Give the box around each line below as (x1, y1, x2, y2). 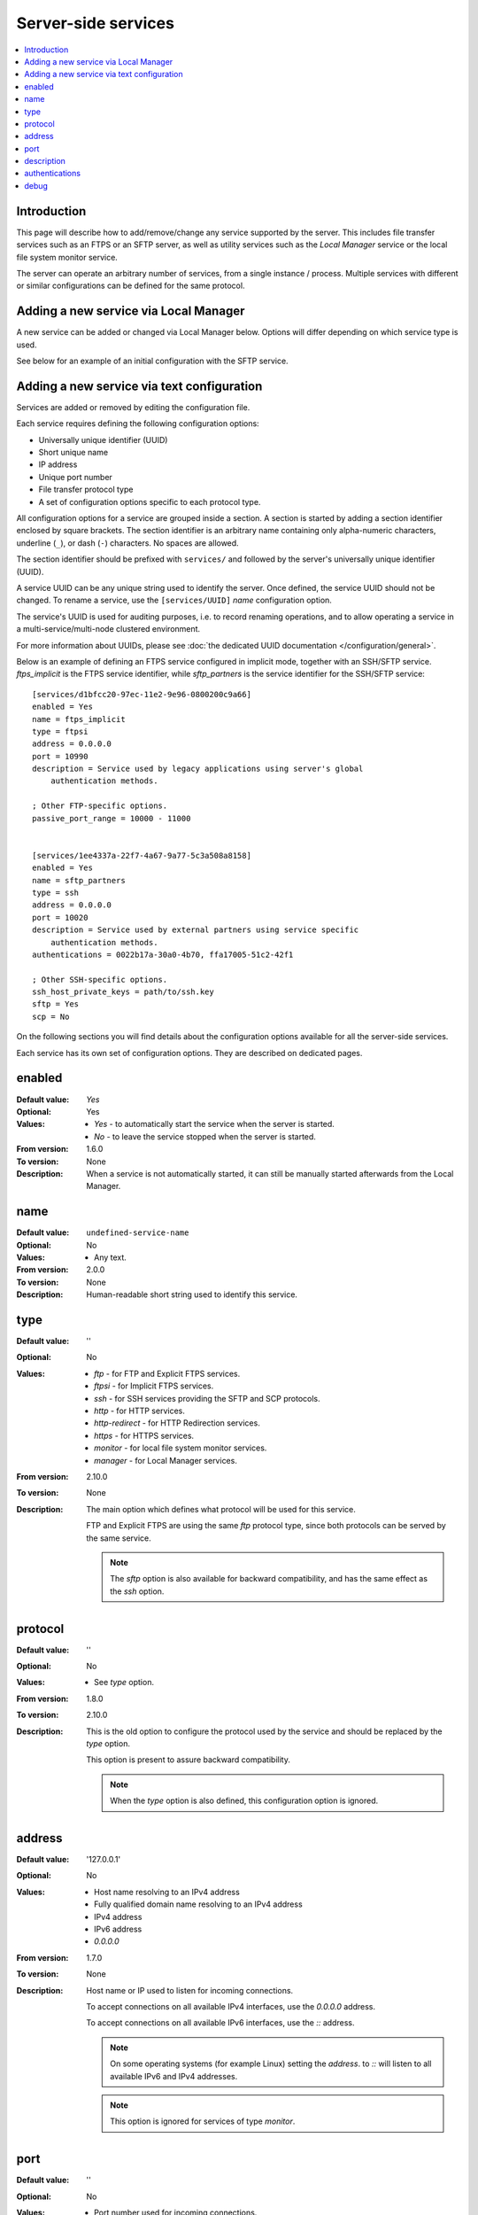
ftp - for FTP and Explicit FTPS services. (94, 1368, 241, 1379)
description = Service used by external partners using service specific (32, 925, 359, 935)
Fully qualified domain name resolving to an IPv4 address (94, 1899, 303, 1909)
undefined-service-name (86, 1228, 189, 1238)
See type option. (94, 1677, 155, 1688)
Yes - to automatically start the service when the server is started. (94, 1119, 335, 1130)
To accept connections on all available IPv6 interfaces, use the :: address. (86, 2017, 355, 2028)
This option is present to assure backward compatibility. (86, 1754, 291, 1765)
